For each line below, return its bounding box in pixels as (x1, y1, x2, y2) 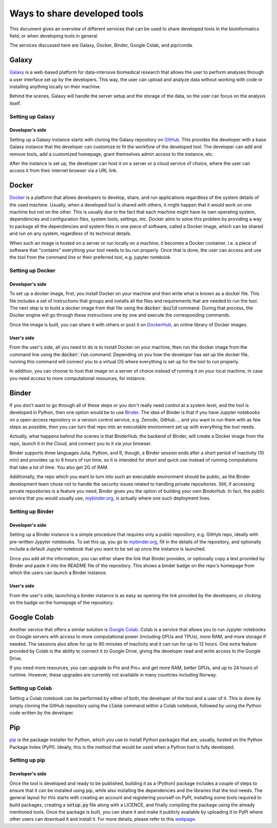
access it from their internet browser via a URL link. (9, 168, 118, 174)
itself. (9, 100, 22, 106)
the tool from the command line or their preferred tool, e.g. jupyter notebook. (9, 254, 172, 261)
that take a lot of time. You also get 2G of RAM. (9, 464, 109, 470)
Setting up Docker (9, 267, 56, 274)
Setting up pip (9, 757, 46, 764)
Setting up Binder (9, 508, 54, 515)
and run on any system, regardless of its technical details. (9, 230, 132, 236)
